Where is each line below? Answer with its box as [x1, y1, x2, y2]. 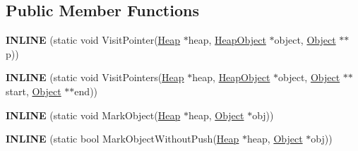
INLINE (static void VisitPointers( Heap [6, 70, 184, 85]
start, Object [6, 83, 61, 98]
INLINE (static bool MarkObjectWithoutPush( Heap [6, 131, 239, 146]
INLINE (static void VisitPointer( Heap [6, 32, 181, 47]
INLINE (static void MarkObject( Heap [6, 107, 181, 122]
